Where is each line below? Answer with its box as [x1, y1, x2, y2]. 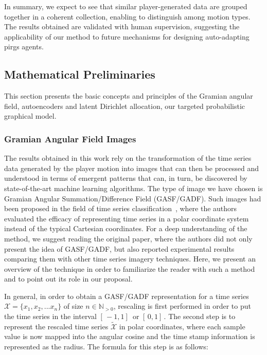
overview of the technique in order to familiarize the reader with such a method [4, 263, 255, 274]
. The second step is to [164, 311, 236, 322]
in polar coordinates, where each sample [119, 321, 245, 331]
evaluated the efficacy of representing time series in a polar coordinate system [4, 213, 249, 223]
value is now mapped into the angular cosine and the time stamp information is [4, 331, 255, 342]
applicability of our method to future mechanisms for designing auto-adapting [4, 31, 250, 42]
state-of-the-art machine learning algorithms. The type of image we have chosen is [4, 182, 263, 193]
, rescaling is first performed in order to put [113, 301, 251, 311]
